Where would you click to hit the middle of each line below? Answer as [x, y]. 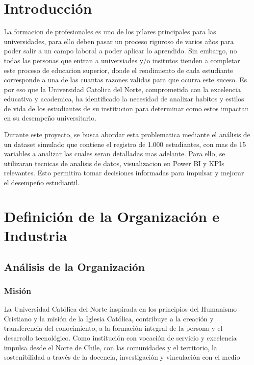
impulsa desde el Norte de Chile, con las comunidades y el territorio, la [111, 347]
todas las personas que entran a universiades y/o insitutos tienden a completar [122, 60]
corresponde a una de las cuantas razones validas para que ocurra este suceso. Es [126, 80]
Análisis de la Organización [75, 266]
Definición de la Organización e [112, 216]
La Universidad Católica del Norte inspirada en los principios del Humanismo [120, 309]
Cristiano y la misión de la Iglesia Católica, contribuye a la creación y [109, 318]
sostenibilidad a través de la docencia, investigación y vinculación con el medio [122, 357]
